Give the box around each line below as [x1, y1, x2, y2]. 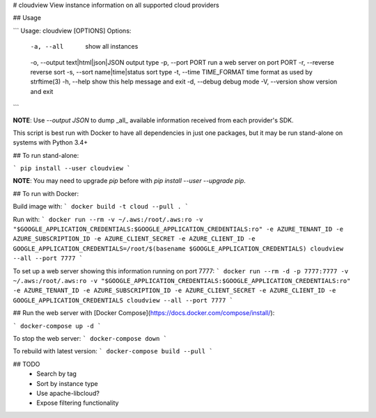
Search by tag [36, 369, 77, 378]
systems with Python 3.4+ [13, 138, 88, 147]
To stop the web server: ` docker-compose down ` [13, 334, 167, 342]
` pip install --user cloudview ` [13, 164, 131, 172]
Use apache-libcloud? [36, 389, 100, 397]
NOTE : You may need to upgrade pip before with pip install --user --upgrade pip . [13, 177, 246, 185]
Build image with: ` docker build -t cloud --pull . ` [13, 202, 189, 211]
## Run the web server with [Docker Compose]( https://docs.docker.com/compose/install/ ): [13, 309, 275, 317]
